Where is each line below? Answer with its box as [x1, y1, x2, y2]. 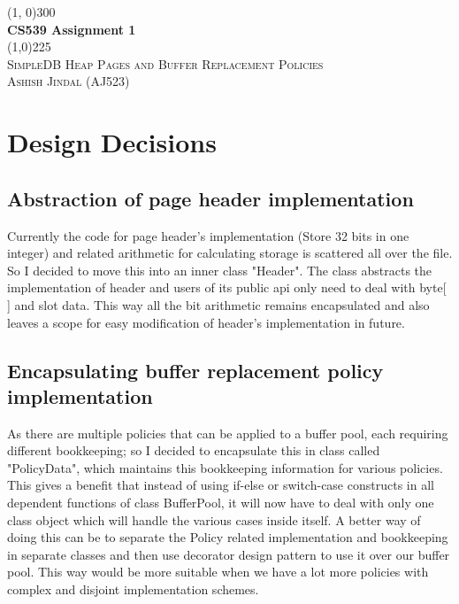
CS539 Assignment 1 [7, 19, 136, 38]
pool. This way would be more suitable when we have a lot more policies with [7, 562, 429, 581]
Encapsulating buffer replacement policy [7, 356, 384, 383]
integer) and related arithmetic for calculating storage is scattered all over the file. [7, 244, 453, 262]
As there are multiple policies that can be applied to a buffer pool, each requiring [7, 423, 448, 442]
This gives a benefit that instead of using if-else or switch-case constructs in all [7, 476, 434, 494]
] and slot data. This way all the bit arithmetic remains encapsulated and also [7, 295, 430, 314]
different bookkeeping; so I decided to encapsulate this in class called [7, 441, 380, 460]
